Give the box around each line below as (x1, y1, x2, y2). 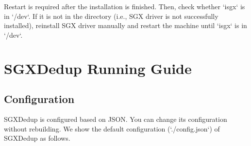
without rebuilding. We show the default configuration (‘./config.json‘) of (4, 123, 220, 133)
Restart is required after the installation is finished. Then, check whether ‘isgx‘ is (4, 1, 245, 11)
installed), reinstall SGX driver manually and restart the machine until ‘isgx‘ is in (4, 20, 247, 30)
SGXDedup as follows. (4, 133, 70, 143)
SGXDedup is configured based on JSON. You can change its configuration (4, 114, 227, 124)
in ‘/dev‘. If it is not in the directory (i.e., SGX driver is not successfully (4, 11, 218, 21)
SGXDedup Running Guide (4, 58, 192, 78)
